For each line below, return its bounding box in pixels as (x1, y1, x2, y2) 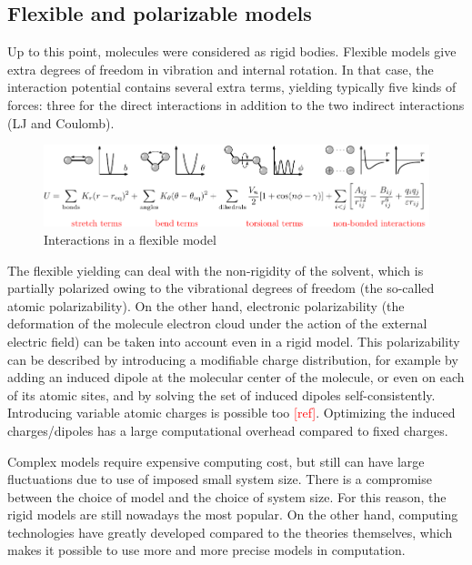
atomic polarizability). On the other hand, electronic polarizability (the (7, 296, 405, 315)
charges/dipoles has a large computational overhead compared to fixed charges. (7, 420, 448, 439)
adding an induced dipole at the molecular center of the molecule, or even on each (7, 368, 465, 387)
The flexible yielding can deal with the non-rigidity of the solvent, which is (7, 260, 424, 279)
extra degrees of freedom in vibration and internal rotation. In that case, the (7, 59, 434, 78)
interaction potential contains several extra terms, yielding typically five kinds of (7, 77, 457, 96)
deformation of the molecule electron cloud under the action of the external (7, 314, 427, 333)
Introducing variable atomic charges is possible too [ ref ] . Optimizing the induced (7, 403, 456, 422)
